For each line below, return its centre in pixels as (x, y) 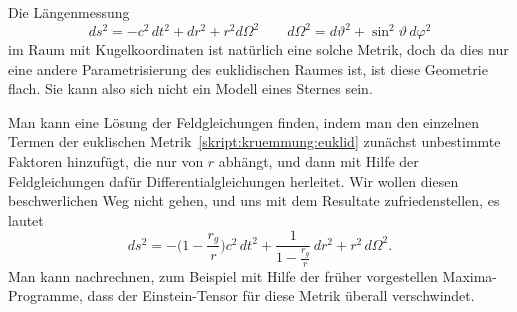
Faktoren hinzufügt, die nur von (106, 161)
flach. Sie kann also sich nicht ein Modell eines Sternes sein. (190, 88)
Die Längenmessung (69, 12)
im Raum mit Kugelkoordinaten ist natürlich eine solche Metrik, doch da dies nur (258, 49)
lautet (26, 219)
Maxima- (469, 275)
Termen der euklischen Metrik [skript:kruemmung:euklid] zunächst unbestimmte (254, 141)
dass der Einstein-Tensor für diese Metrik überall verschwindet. (281, 295)
